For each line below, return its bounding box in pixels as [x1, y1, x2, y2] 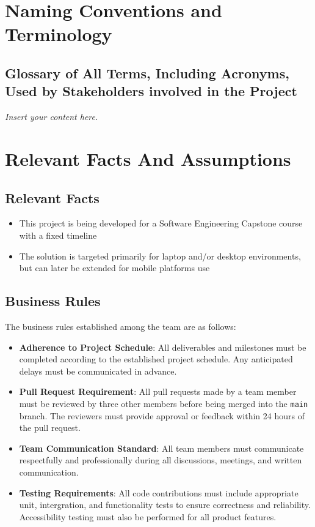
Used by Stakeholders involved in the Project [5, 81, 297, 100]
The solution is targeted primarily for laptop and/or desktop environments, [19, 249, 301, 262]
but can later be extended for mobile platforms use [19, 261, 210, 274]
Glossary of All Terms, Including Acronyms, [5, 63, 289, 82]
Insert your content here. [5, 110, 98, 123]
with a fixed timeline [19, 228, 97, 241]
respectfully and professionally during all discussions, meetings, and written [19, 454, 302, 466]
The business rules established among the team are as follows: [5, 320, 236, 332]
